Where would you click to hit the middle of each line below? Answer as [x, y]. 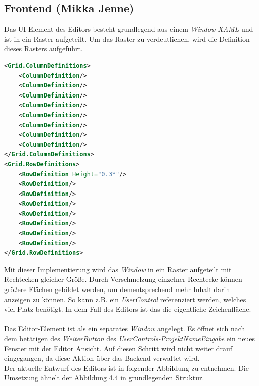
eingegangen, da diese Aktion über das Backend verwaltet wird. [102, 358]
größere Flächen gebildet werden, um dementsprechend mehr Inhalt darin [117, 289]
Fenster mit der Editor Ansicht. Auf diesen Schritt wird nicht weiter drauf [118, 348]
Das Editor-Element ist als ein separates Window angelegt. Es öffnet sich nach [125, 328]
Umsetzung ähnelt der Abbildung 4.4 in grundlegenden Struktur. [104, 378]
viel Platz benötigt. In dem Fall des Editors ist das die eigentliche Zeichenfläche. [128, 309]
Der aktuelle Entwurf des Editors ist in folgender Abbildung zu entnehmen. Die [126, 368]
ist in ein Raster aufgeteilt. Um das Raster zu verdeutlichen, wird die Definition [127, 38]
